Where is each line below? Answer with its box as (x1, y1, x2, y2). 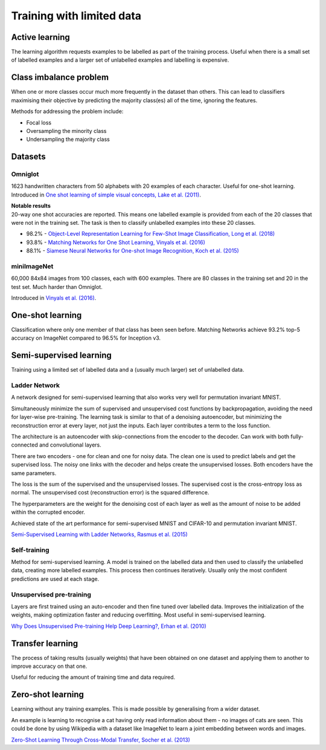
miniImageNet (11, 262, 54, 270)
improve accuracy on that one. (11, 662, 88, 670)
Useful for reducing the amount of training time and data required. (11, 674, 176, 681)
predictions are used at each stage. (11, 575, 100, 583)
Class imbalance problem (11, 73, 109, 83)
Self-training (11, 546, 50, 554)
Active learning (11, 32, 71, 42)
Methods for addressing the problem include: (11, 108, 124, 115)
